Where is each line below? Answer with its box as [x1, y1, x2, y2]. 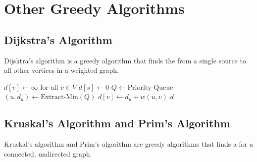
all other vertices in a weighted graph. [4, 65, 119, 75]
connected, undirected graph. [4, 148, 92, 159]
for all [40, 81, 58, 92]
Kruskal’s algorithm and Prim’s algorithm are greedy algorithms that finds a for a [4, 139, 253, 149]
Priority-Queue [127, 84, 173, 91]
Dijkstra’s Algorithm [4, 32, 112, 47]
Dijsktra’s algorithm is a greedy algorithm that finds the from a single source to [4, 55, 246, 65]
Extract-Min [41, 94, 78, 101]
